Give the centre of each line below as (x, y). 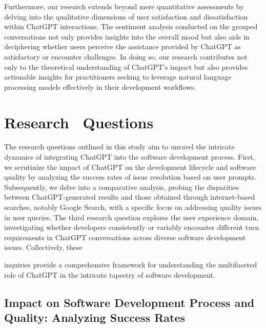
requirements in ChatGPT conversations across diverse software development (125, 237)
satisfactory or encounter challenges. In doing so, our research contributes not (126, 56)
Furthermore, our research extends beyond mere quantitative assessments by (124, 6)
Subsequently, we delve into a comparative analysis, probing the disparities (122, 187)
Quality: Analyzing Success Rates (95, 317)
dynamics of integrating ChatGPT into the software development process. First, (130, 157)
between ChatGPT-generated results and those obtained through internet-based (130, 197)
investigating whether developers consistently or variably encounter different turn (132, 227)
